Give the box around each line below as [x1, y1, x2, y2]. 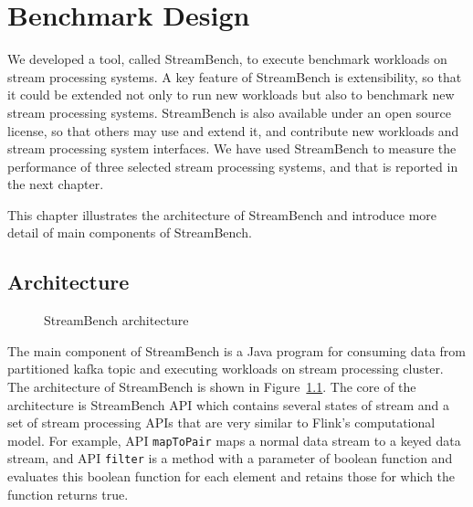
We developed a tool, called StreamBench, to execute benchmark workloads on [7, 49, 447, 69]
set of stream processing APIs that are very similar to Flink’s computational [7, 413, 436, 432]
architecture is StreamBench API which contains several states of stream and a [7, 395, 449, 414]
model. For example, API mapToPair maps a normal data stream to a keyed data [7, 430, 461, 449]
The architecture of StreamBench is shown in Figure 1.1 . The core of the [7, 377, 416, 396]
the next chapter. [7, 174, 104, 194]
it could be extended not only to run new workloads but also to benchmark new [7, 85, 455, 104]
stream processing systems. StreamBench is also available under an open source [7, 102, 451, 121]
